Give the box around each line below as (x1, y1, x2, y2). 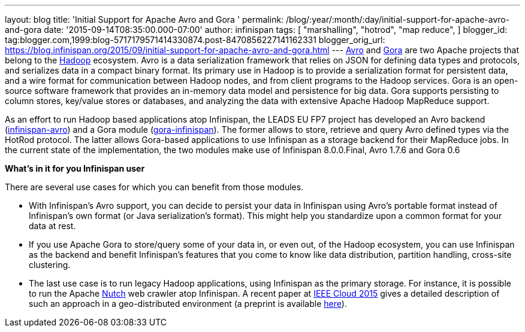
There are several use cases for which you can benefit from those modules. (5, 182, 304, 192)
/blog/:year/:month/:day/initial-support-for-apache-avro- (286, 14, 510, 25)
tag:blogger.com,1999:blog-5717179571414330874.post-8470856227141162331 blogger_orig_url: (5, 35, 385, 45)
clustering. (29, 260, 71, 270)
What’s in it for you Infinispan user (5, 163, 145, 173)
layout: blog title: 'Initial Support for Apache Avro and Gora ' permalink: (5, 14, 284, 25)
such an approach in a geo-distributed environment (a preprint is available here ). (29, 299, 347, 309)
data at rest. (29, 221, 76, 231)
